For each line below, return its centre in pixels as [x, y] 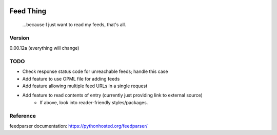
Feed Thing [28, 11]
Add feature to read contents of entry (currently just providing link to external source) [112, 95]
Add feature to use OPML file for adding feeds [71, 79]
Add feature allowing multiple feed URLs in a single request [85, 86]
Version [19, 37]
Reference [23, 115]
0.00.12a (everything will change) [44, 48]
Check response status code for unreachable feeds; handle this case [95, 71]
